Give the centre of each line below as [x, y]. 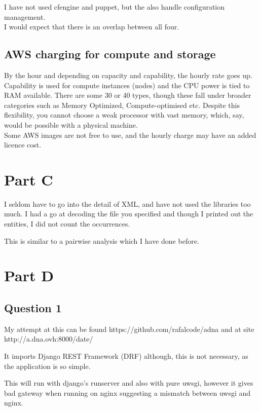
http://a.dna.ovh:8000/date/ [49, 339]
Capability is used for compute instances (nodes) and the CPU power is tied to [127, 85]
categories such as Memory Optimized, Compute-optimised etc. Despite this [122, 105]
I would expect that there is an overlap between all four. [92, 27]
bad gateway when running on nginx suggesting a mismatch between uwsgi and [127, 393]
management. [25, 16]
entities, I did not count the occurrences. [67, 224]
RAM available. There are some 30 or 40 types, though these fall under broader [128, 95]
